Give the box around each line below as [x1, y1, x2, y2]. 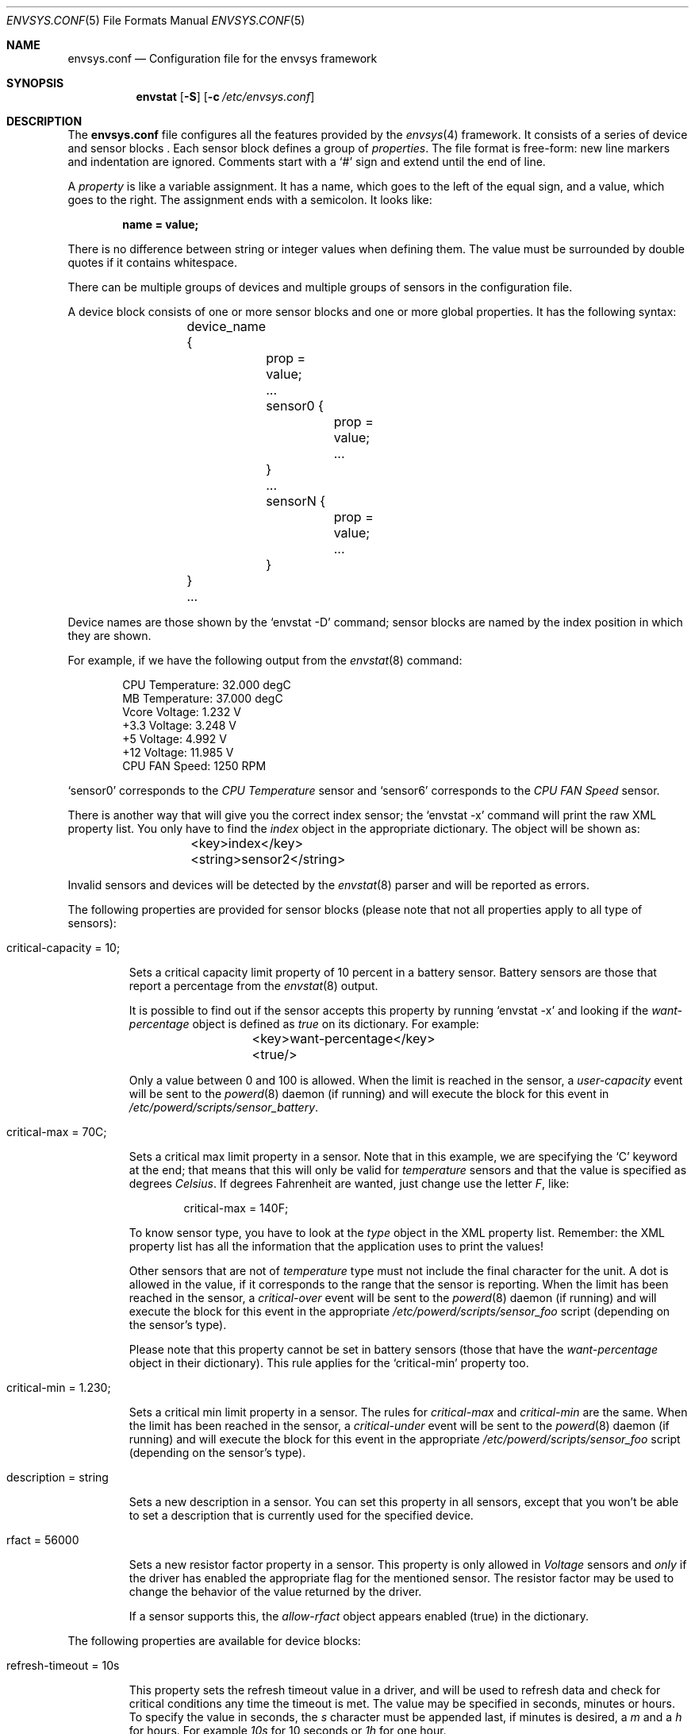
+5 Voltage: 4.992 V [122, 732, 227, 746]
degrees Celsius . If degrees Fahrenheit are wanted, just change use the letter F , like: [129, 1177, 570, 1190]
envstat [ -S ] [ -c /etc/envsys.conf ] [136, 90, 315, 103]
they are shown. [67, 629, 152, 642]
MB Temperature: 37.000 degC [122, 692, 283, 705]
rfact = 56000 [6, 1533, 79, 1547]
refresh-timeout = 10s [6, 1659, 120, 1672]
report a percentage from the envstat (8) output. [129, 979, 378, 992]
